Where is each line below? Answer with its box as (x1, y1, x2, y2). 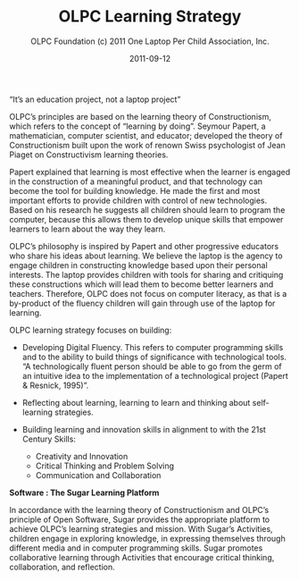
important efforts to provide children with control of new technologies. (9, 195, 268, 206)
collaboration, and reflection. (9, 561, 115, 572)
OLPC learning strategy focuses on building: (9, 324, 172, 335)
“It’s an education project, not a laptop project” (9, 94, 181, 105)
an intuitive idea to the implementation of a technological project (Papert (21, 370, 288, 381)
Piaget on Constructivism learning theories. (9, 149, 169, 160)
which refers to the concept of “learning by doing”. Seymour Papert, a (9, 121, 266, 131)
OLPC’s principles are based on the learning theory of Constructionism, (9, 111, 272, 122)
